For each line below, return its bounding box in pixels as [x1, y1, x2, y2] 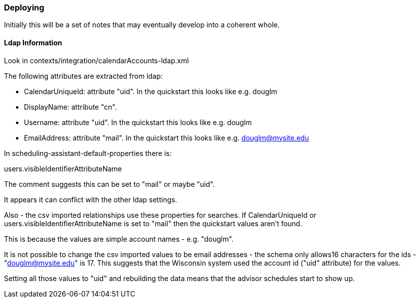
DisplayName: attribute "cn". [24, 102, 117, 111]
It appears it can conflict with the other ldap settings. [4, 195, 177, 204]
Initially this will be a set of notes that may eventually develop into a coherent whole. [4, 20, 280, 29]
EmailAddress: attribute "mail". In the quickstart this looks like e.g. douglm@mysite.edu [24, 133, 309, 142]
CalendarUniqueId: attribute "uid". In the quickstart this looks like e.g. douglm [24, 87, 278, 96]
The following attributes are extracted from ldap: [4, 71, 163, 80]
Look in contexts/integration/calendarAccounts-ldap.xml [4, 56, 189, 65]
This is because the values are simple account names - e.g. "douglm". [4, 234, 234, 243]
